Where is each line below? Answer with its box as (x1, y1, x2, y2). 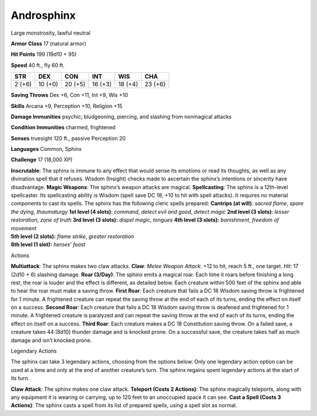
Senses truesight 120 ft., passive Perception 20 (11, 135, 126, 142)
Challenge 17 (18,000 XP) (11, 156, 73, 163)
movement (11, 224, 37, 232)
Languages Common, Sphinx (11, 146, 82, 153)
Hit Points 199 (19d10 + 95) (11, 51, 77, 58)
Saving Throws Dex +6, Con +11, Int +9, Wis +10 (11, 92, 129, 99)
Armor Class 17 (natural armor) (11, 40, 87, 47)
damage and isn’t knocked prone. (11, 337, 92, 344)
